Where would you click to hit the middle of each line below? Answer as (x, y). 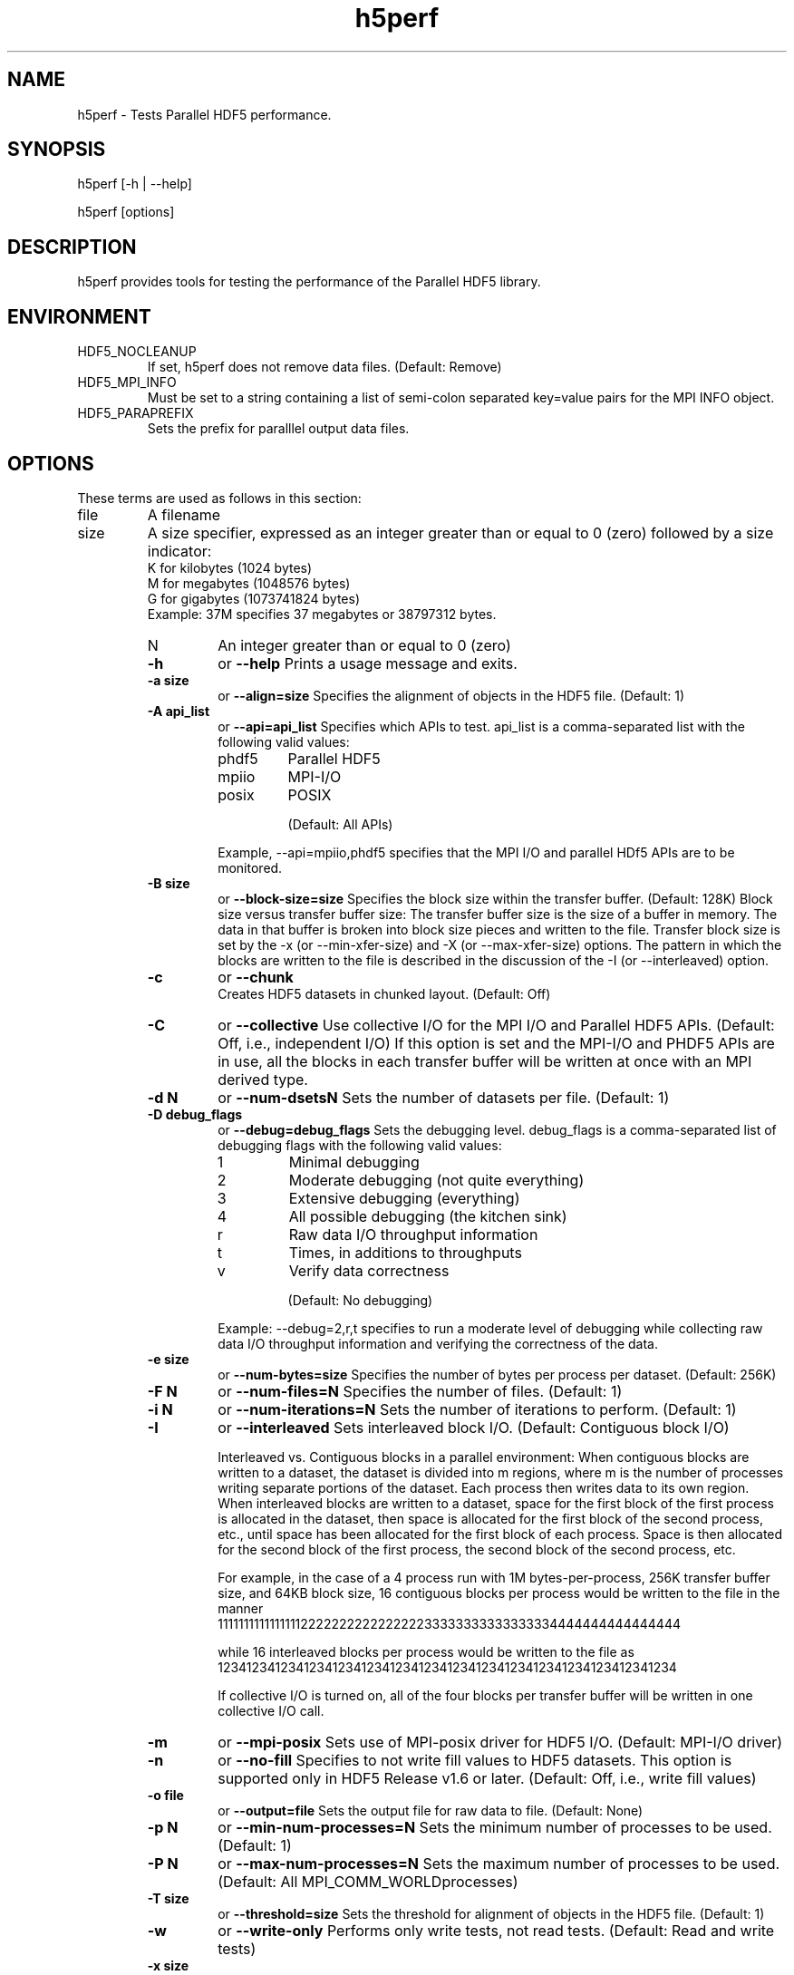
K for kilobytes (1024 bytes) (230, 567)
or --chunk (256, 977)
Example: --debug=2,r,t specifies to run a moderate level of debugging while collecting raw (490, 1328)
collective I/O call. (271, 1710)
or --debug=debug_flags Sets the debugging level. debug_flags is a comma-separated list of (497, 1129)
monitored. (250, 867)
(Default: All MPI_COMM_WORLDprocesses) (368, 1881)
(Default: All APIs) (340, 824)
